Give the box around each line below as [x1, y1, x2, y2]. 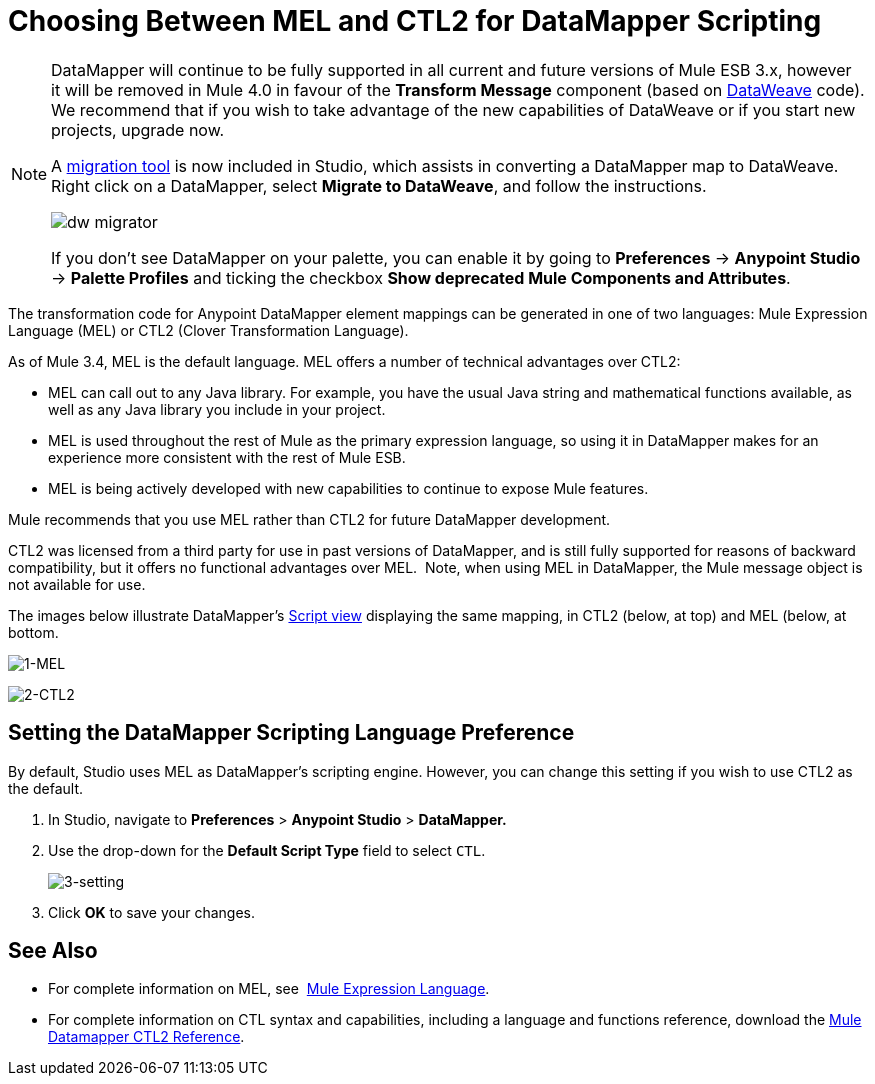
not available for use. [8, 575, 146, 593]
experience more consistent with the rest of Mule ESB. [48, 448, 406, 466]
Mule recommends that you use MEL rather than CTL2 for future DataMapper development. [8, 510, 611, 528]
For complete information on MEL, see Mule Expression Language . [48, 980, 490, 998]
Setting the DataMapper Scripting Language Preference [8, 720, 575, 746]
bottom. [8, 623, 59, 641]
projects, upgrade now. [51, 119, 225, 140]
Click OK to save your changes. [48, 903, 256, 921]
